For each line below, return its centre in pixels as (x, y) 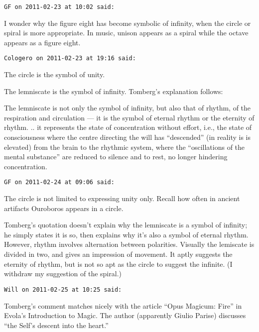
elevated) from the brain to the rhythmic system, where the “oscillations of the (125, 147)
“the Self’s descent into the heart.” (56, 325)
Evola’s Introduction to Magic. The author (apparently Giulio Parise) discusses (125, 315)
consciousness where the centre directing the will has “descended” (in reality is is (127, 137)
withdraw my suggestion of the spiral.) (63, 274)
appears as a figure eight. (42, 42)
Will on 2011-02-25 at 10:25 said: (63, 289)
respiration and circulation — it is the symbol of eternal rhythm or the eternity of (129, 117)
